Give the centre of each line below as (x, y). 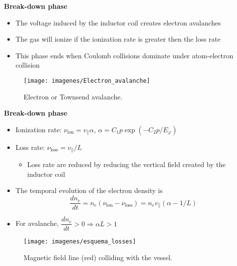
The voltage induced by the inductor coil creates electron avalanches (118, 22)
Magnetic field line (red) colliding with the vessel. (98, 257)
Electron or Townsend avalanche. (73, 96)
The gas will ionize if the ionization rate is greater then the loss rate (118, 39)
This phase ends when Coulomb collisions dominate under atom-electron (124, 55)
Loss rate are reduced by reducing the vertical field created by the (126, 164)
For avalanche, (37, 223)
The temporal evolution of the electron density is (89, 190)
